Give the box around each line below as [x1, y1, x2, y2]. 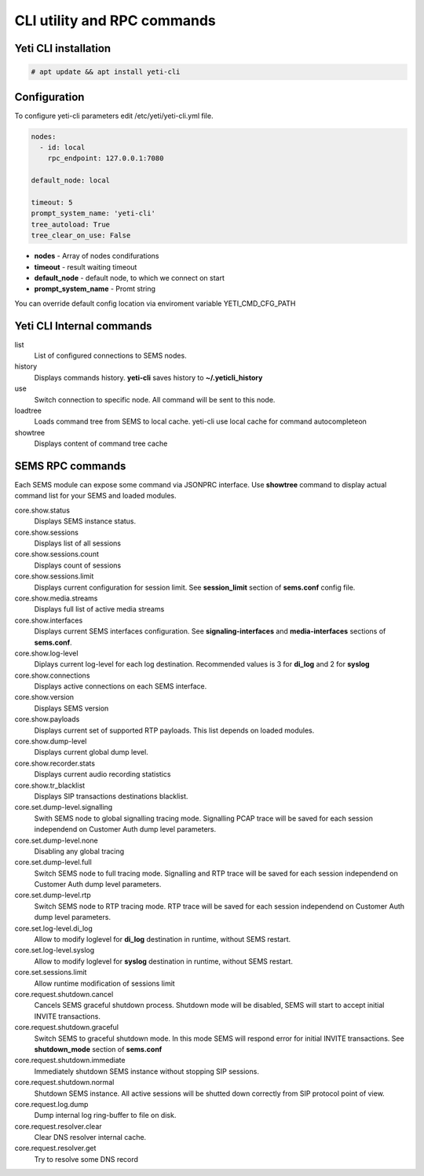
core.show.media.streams [14, 594, 98, 603]
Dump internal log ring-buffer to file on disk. [34, 1111, 177, 1120]
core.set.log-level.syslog [14, 946, 95, 955]
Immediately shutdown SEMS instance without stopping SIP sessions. [34, 1066, 259, 1076]
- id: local [39, 143, 86, 153]
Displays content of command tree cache [34, 439, 168, 448]
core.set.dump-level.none [14, 836, 98, 845]
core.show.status [14, 505, 71, 515]
